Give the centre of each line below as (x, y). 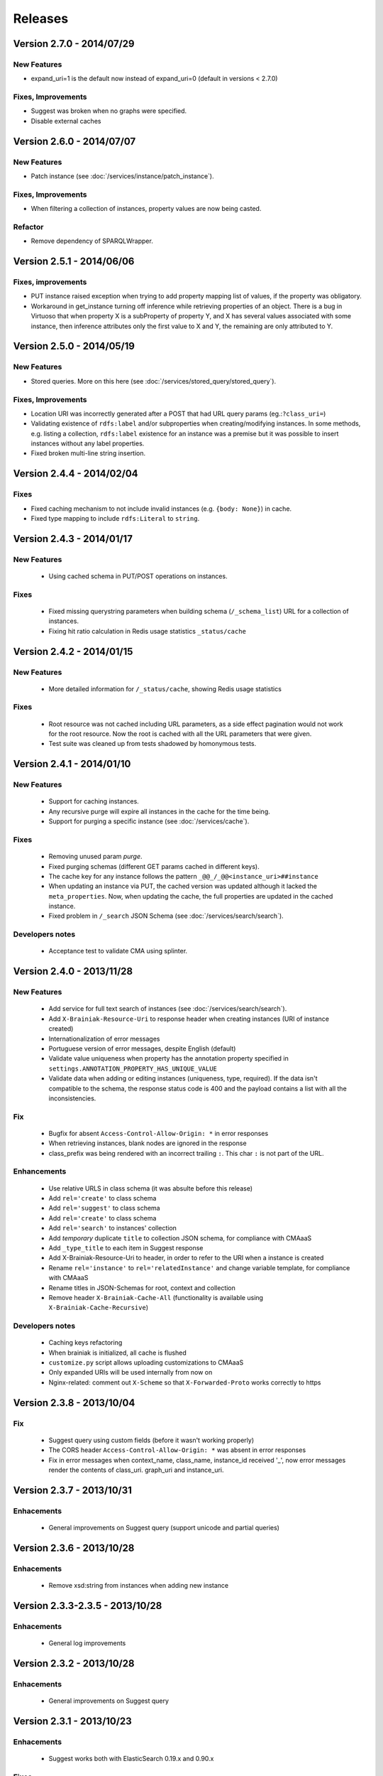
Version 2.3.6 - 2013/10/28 (74, 1548)
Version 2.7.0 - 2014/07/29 (74, 44)
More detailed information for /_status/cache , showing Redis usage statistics (165, 688)
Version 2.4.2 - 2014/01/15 (73, 651)
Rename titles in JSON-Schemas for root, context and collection (142, 1288)
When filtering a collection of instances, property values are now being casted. (146, 209)
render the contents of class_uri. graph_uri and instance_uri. (136, 1470)
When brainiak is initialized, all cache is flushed (118, 1353)
